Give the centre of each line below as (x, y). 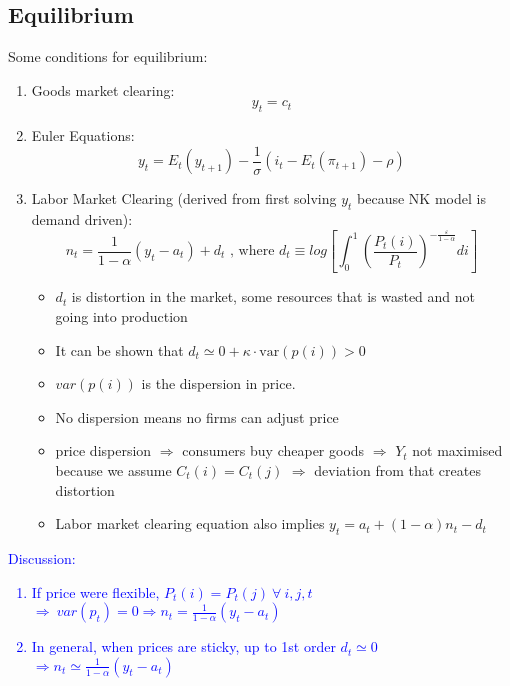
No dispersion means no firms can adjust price (197, 416)
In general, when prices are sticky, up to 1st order (183, 646)
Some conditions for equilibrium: (108, 56)
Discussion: (42, 557)
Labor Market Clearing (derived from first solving (184, 198)
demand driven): (82, 219)
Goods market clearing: (103, 89)
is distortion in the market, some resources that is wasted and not (273, 296)
